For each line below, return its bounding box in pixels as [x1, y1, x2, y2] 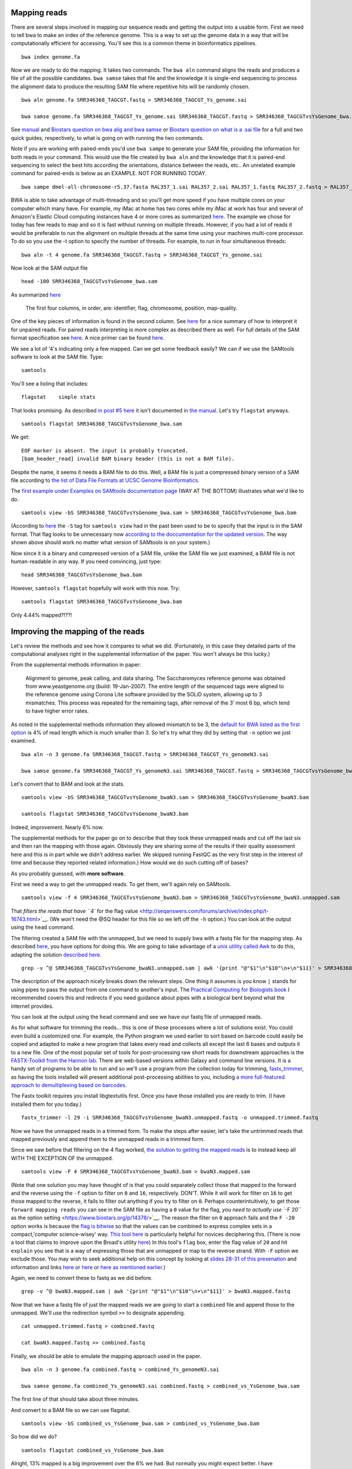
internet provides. [11, 1002, 54, 1009]
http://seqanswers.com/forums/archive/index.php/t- [143, 907, 269, 914]
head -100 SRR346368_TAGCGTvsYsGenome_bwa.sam [21, 278, 158, 285]
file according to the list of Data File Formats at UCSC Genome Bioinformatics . [11, 477, 199, 484]
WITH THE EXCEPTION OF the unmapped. [11, 1155, 114, 1162]
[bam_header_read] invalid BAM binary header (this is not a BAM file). [21, 455, 235, 462]
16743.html [11, 915, 38, 923]
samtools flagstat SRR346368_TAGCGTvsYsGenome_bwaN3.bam [21, 811, 189, 817]
